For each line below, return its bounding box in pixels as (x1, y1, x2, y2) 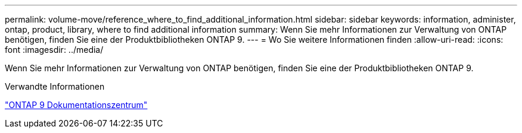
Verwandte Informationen (5, 81, 105, 91)
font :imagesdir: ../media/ (5, 45, 104, 55)
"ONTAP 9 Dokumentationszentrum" (5, 100, 148, 110)
